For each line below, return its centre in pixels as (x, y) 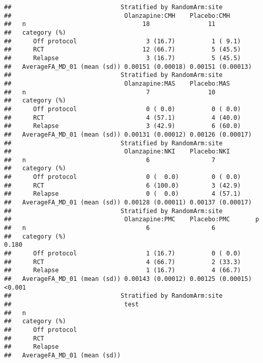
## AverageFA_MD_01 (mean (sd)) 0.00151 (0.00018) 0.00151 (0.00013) (128, 67)
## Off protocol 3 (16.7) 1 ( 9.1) (123, 41)
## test (71, 304)
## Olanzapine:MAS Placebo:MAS (117, 83)
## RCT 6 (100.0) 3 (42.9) (123, 185)
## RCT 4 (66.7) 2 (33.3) (123, 262)
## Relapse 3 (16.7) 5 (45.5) (123, 58)
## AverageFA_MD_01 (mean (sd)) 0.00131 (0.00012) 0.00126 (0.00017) (128, 134)
